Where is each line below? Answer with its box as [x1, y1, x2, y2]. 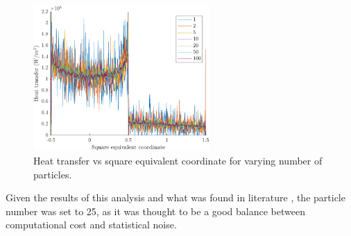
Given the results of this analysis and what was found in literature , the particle [6, 190, 345, 205]
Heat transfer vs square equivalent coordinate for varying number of [33, 153, 323, 168]
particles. [33, 167, 72, 181]
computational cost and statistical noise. [6, 217, 177, 232]
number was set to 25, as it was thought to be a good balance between [6, 203, 305, 218]
